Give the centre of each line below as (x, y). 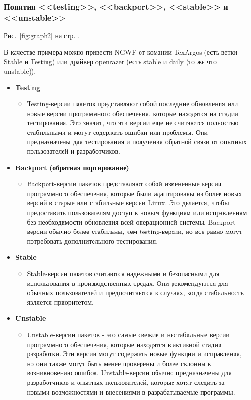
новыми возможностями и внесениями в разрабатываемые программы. (131, 392)
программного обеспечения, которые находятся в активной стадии (124, 344)
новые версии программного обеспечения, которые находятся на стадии (133, 113)
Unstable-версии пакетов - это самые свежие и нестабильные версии (128, 334)
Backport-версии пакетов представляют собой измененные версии (124, 184)
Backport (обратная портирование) (72, 167)
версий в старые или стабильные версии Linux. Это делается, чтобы (128, 203)
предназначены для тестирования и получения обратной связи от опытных (137, 142)
